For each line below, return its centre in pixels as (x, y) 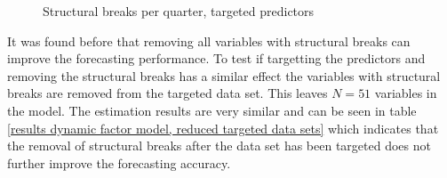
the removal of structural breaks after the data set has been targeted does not (219, 146)
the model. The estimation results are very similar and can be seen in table (212, 110)
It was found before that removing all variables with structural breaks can (209, 40)
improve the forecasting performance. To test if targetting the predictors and (216, 58)
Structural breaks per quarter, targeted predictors (179, 11)
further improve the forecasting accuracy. (119, 162)
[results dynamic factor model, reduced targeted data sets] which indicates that (223, 128)
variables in (406, 93)
